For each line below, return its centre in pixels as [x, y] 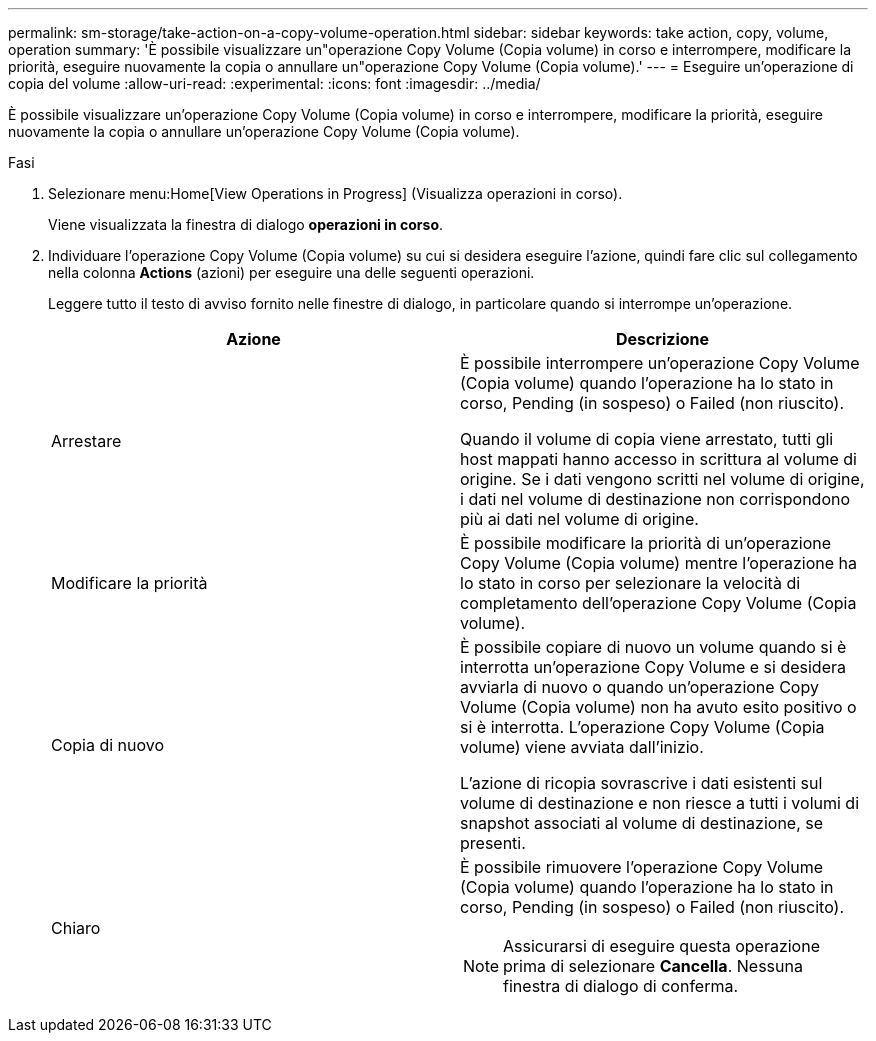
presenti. [493, 843]
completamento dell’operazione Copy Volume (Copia [658, 603]
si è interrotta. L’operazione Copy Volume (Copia [642, 727]
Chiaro [76, 928]
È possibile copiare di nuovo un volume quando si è [653, 647]
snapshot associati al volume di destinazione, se [642, 823]
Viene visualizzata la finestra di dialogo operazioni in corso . [246, 224]
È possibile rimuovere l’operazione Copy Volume [642, 867]
